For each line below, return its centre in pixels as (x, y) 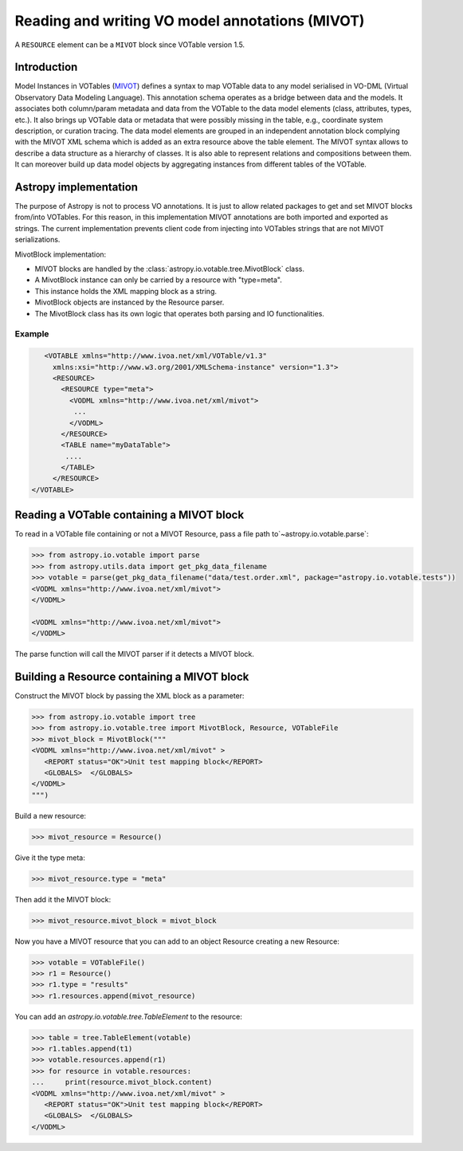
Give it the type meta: (50, 858)
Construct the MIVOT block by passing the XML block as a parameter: (129, 695)
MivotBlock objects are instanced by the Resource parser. (129, 302)
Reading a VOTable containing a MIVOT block (129, 515)
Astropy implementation (77, 187)
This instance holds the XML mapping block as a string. (126, 291)
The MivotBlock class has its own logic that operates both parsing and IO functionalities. (179, 313)
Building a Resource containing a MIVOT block (132, 676)
